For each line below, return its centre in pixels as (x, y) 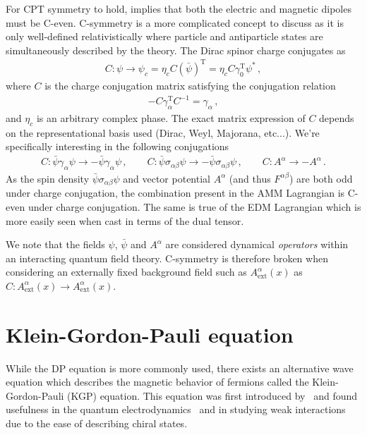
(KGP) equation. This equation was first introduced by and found (212, 395)
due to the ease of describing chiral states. (97, 423)
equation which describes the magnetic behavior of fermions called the (157, 382)
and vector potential (167, 178)
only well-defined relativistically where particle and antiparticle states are (164, 36)
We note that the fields (55, 244)
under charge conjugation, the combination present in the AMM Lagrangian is (175, 193)
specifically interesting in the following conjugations (118, 146)
